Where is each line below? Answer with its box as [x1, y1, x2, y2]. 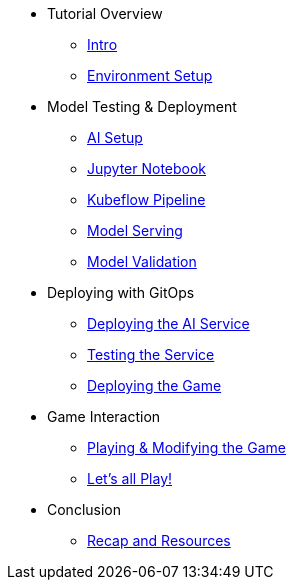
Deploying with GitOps [47, 284, 195, 301]
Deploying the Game [87, 377, 222, 394]
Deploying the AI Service [87, 315, 250, 332]
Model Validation [87, 253, 197, 270]
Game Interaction [47, 408, 161, 425]
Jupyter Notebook [87, 160, 207, 177]
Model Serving [87, 222, 183, 239]
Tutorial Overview [47, 5, 163, 22]
